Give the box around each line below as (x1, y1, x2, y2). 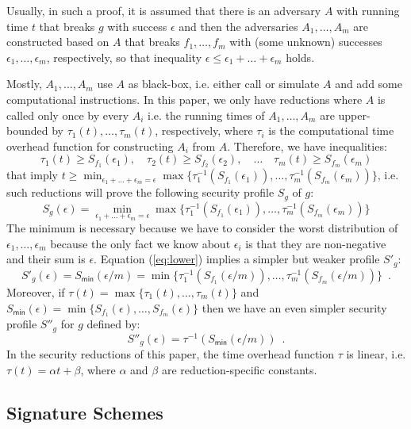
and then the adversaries (179, 17, 298, 34)
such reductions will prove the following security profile (6, 184, 275, 201)
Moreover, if (6, 283, 65, 300)
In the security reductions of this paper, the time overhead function (6, 346, 335, 362)
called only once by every (6, 106, 129, 123)
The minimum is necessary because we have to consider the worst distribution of (6, 220, 398, 236)
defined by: (86, 316, 140, 332)
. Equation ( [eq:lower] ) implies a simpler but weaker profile (94, 251, 380, 267)
